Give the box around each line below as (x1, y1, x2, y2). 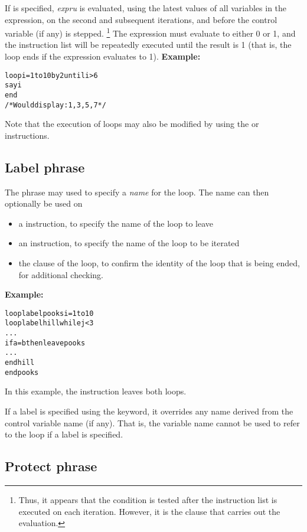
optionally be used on (5, 197, 83, 210)
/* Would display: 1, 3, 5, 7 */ (5, 100, 106, 109)
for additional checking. (18, 268, 103, 280)
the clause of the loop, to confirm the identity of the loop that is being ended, (18, 257, 301, 269)
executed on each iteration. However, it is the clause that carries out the (18, 505, 280, 517)
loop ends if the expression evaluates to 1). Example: (5, 50, 201, 63)
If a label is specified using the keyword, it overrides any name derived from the (5, 404, 293, 417)
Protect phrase (5, 457, 97, 475)
